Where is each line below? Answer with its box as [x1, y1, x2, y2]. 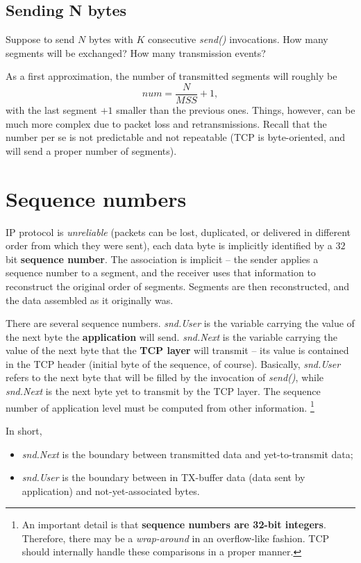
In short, [6, 423, 42, 437]
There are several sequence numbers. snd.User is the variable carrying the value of [6, 316, 355, 330]
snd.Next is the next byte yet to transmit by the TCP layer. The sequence [6, 384, 321, 398]
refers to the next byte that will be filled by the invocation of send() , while [6, 370, 324, 385]
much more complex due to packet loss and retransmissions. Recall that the [6, 116, 327, 131]
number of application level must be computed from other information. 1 [6, 398, 314, 414]
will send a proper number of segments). [6, 143, 177, 158]
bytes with [88, 32, 133, 47]
